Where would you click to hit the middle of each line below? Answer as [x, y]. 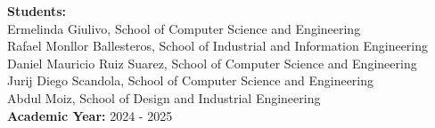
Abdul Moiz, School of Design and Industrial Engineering [164, 97]
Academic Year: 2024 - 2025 [90, 115]
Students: [37, 11]
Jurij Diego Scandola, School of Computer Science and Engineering [191, 80]
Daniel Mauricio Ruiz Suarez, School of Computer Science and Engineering [212, 63]
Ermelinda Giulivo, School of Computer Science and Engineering [184, 28]
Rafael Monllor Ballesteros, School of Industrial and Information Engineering [218, 46]
